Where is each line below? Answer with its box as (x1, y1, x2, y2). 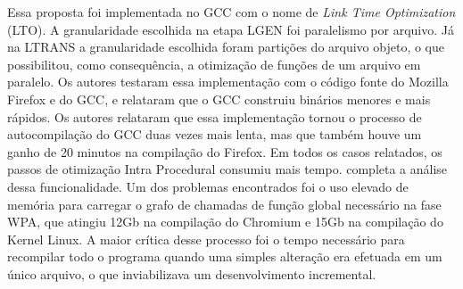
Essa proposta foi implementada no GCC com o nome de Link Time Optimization (7, 3, 456, 21)
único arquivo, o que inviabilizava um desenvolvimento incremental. (7, 264, 376, 283)
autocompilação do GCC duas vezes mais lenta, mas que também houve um (7, 125, 422, 144)
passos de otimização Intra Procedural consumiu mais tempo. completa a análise (7, 160, 448, 178)
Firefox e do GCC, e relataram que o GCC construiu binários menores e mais (7, 89, 431, 108)
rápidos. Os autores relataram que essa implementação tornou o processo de (7, 107, 422, 126)
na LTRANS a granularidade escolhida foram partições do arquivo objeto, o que (7, 37, 444, 56)
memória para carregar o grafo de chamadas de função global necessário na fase (7, 194, 442, 213)
